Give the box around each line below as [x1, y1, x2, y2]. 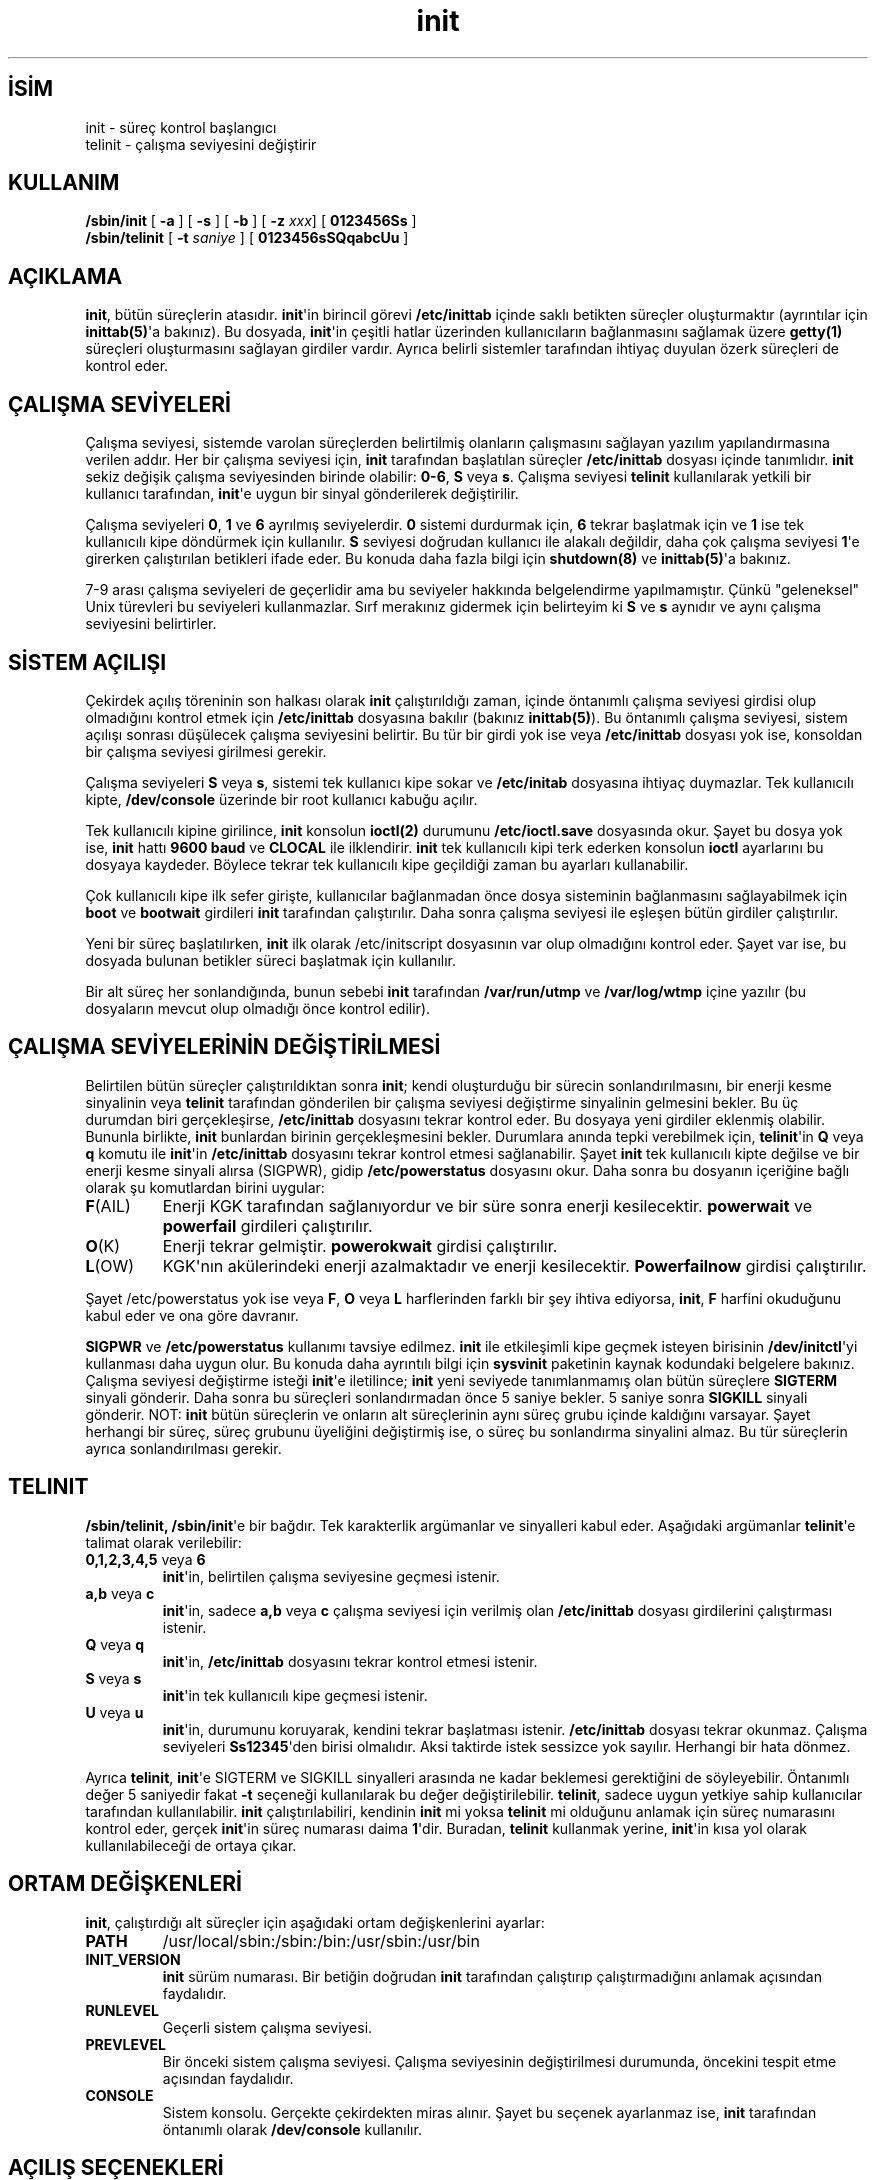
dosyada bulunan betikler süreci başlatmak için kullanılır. [85, 951, 456, 969]
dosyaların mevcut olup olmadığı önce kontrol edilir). [85, 999, 431, 1017]
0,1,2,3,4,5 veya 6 [85, 1550, 206, 1568]
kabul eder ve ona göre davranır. [85, 1306, 299, 1324]
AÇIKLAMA [8, 263, 123, 289]
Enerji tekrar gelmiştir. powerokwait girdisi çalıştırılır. [162, 1235, 558, 1256]
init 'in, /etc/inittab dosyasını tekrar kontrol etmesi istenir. [162, 1652, 538, 1670]
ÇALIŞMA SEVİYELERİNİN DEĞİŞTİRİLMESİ [8, 1034, 441, 1060]
